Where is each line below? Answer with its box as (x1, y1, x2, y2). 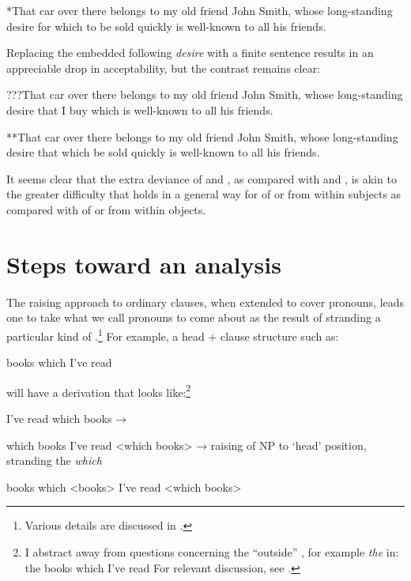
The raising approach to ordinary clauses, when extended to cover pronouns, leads (6, 293, 405, 310)
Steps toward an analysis (6, 247, 281, 280)
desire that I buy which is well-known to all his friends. (6, 101, 273, 118)
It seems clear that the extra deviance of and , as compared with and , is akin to (6, 170, 397, 187)
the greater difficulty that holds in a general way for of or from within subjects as (6, 186, 402, 202)
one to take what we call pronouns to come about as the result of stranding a (6, 309, 381, 326)
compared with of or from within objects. (6, 201, 206, 217)
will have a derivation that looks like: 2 (6, 381, 191, 400)
